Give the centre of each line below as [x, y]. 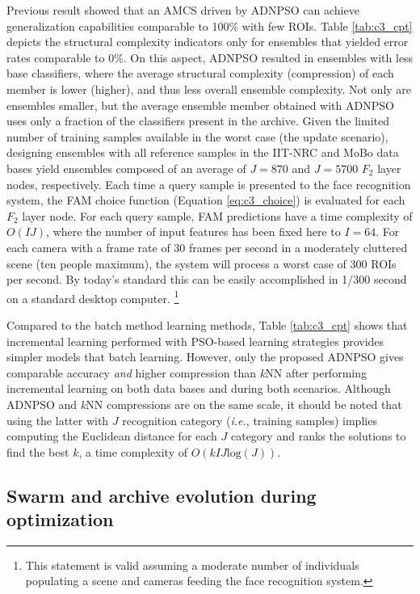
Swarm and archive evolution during [162, 495]
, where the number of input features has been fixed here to [193, 232]
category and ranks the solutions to [318, 436]
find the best [38, 451]
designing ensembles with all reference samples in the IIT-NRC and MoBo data [203, 152]
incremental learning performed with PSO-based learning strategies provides [195, 341]
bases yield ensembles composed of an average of [126, 168]
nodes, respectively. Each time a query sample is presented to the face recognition [209, 184]
